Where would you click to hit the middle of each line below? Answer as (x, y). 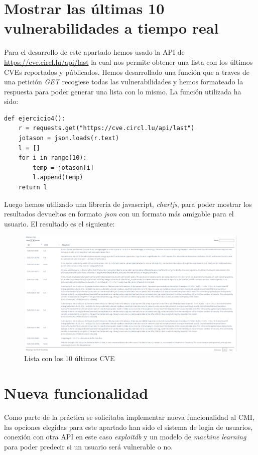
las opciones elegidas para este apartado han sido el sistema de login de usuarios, (128, 427)
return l (33, 188)
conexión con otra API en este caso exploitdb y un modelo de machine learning (125, 437)
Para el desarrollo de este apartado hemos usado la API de (94, 52)
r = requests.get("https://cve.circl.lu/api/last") (106, 128)
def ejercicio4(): (35, 118)
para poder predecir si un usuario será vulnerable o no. (89, 446)
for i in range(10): (52, 158)
